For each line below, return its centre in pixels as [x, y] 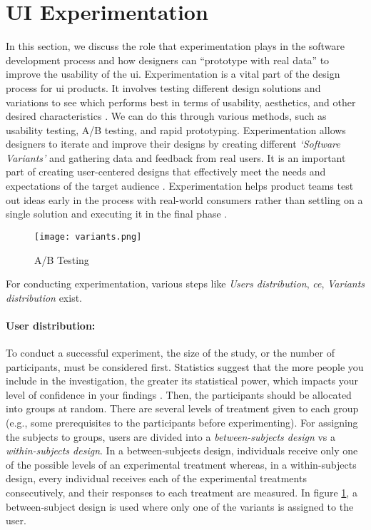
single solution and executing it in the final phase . [117, 214]
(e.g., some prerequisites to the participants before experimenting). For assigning [182, 423]
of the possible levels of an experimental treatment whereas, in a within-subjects [181, 464]
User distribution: [51, 325]
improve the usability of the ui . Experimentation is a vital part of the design [173, 74]
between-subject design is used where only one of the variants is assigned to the [180, 506]
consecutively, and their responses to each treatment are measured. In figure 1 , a [182, 493]
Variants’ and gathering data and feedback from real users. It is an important [176, 157]
